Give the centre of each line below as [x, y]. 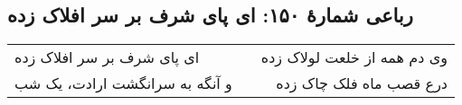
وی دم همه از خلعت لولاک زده [354, 57]
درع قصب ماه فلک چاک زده [362, 83]
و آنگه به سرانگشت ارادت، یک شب [123, 83]
